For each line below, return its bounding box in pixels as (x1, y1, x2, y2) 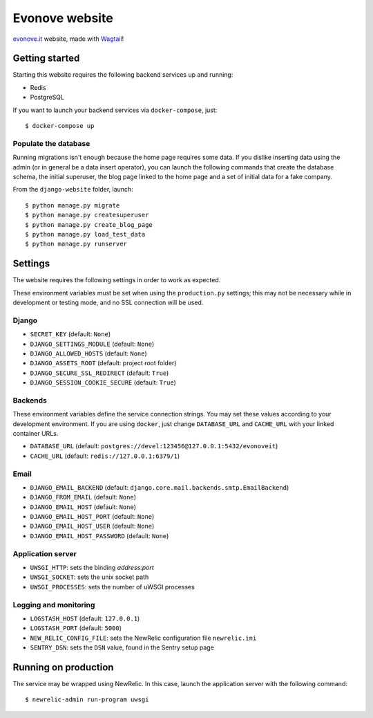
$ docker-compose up (25, 122, 95, 130)
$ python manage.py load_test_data (25, 230, 146, 238)
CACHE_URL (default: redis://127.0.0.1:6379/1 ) (30, 452, 180, 460)
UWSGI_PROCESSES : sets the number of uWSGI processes (30, 582, 195, 591)
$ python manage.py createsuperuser (25, 211, 149, 219)
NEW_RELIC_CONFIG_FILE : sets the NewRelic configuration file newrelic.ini (30, 634, 257, 642)
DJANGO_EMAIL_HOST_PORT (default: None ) (30, 513, 155, 521)
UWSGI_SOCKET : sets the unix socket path (30, 573, 149, 581)
